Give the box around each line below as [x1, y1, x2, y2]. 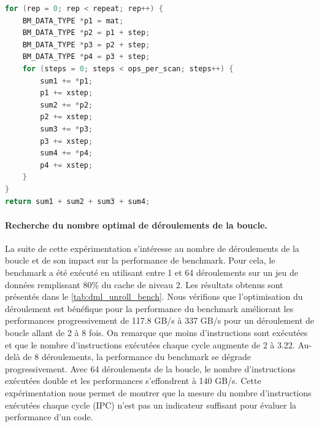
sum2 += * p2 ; [40, 100, 93, 109]
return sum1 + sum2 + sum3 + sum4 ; [5, 197, 150, 206]
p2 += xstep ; [40, 112, 93, 122]
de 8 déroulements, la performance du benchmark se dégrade [23, 350, 251, 363]
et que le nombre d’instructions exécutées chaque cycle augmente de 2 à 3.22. [5, 338, 295, 351]
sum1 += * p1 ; [40, 76, 93, 85]
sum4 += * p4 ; [40, 149, 93, 158]
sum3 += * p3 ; [40, 124, 93, 133]
